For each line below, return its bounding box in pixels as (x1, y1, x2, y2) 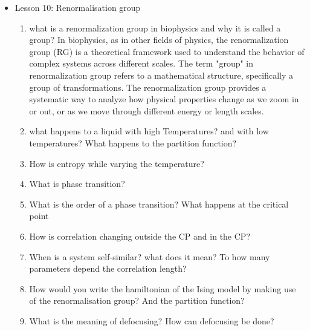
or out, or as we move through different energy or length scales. (29, 104, 264, 117)
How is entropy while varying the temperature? (29, 157, 204, 169)
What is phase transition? (29, 177, 125, 190)
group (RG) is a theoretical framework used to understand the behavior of (29, 45, 305, 57)
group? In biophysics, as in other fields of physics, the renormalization (29, 33, 289, 46)
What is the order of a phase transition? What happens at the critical (29, 197, 289, 210)
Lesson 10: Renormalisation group (15, 1, 141, 13)
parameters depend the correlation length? (29, 262, 187, 275)
